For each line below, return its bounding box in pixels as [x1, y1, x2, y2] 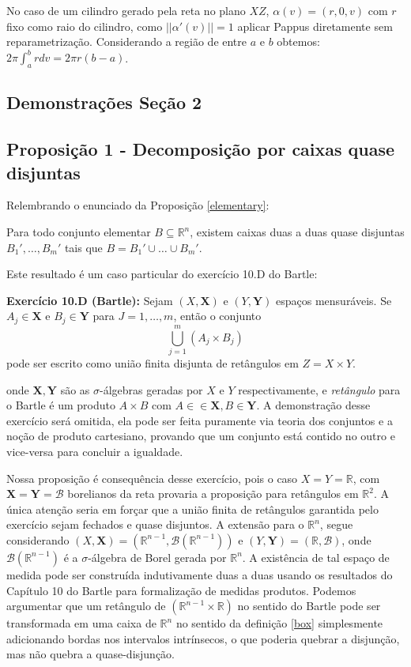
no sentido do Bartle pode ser [237, 597, 381, 614]
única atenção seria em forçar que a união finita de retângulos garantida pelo [6, 500, 379, 517]
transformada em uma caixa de [6, 615, 156, 631]
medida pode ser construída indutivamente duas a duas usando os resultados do [6, 566, 393, 582]
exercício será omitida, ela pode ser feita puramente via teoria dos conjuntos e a [6, 412, 393, 428]
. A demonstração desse [256, 397, 371, 413]
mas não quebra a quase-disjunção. [6, 646, 175, 662]
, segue [319, 516, 353, 533]
